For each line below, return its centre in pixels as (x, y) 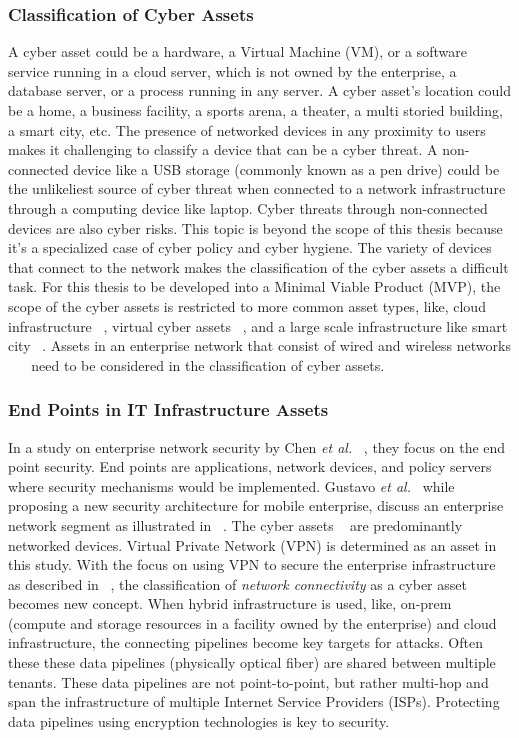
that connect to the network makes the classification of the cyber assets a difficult (258, 266)
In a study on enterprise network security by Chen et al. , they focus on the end (257, 446)
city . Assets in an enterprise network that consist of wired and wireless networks (259, 345)
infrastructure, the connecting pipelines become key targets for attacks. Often (245, 642)
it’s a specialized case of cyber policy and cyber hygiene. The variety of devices (250, 247)
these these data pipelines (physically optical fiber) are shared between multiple (252, 662)
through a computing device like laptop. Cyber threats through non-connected (248, 207)
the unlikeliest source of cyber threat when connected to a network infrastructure (257, 188)
